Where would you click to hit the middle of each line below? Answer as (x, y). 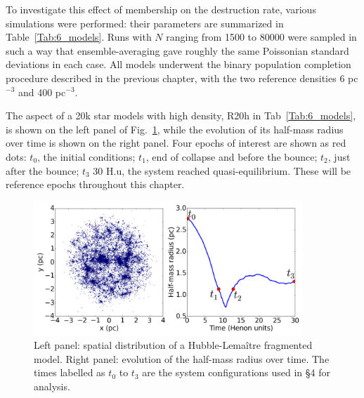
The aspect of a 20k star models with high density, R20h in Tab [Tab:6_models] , (181, 115)
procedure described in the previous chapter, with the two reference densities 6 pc (182, 78)
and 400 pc (42, 92)
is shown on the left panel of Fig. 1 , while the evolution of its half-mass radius (175, 129)
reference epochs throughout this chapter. (95, 184)
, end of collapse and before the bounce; (232, 156)
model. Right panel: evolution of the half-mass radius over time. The (182, 358)
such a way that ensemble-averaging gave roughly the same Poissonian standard (177, 50)
